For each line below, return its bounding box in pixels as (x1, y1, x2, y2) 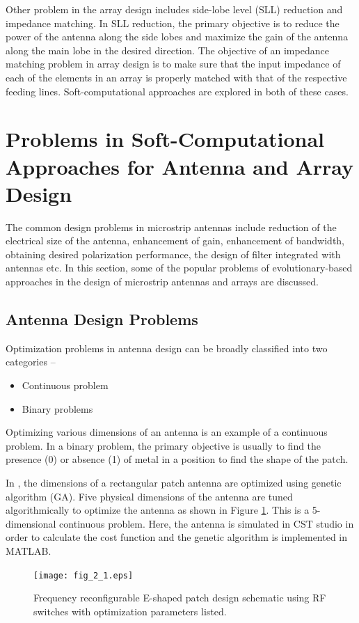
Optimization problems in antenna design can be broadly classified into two (6, 340, 328, 355)
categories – (6, 354, 56, 369)
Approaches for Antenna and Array (6, 152, 354, 180)
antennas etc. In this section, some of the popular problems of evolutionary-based (6, 260, 353, 275)
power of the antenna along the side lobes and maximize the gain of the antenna (6, 29, 349, 44)
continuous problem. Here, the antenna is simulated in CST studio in (59, 516, 354, 530)
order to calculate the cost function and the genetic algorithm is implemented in (6, 530, 348, 544)
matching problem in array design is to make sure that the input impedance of (6, 56, 341, 71)
